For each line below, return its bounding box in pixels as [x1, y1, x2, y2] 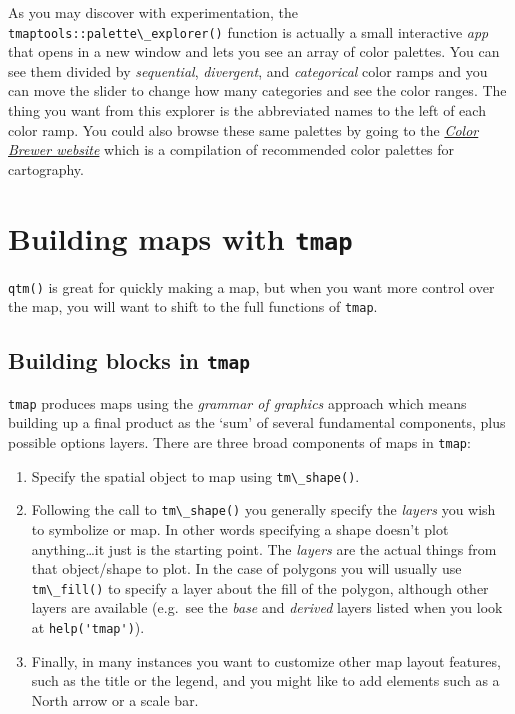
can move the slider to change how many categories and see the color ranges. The [8, 80, 507, 101]
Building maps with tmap [8, 217, 353, 258]
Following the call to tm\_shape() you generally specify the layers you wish [31, 499, 496, 520]
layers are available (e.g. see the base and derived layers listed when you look [31, 597, 503, 618]
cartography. [8, 158, 84, 179]
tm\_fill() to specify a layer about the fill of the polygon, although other [31, 577, 489, 598]
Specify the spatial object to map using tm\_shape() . [31, 465, 360, 486]
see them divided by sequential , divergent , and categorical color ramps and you [8, 60, 488, 81]
